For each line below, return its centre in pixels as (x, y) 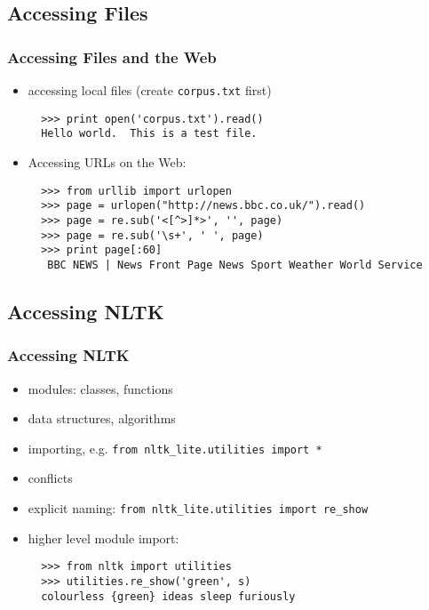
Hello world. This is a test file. (149, 134)
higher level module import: (103, 538)
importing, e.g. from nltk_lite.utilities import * (175, 448)
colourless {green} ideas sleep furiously (168, 596)
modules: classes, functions (100, 388)
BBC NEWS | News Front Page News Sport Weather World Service (235, 265)
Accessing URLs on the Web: (107, 161)
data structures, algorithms (102, 418)
